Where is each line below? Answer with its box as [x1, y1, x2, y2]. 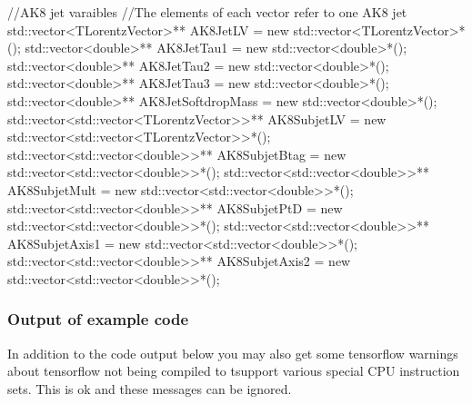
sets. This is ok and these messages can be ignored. [7, 379, 292, 398]
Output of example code [7, 308, 189, 330]
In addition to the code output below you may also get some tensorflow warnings [7, 343, 458, 362]
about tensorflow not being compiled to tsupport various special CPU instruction [7, 361, 460, 380]
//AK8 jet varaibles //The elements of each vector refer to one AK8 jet [7, 3, 407, 21]
